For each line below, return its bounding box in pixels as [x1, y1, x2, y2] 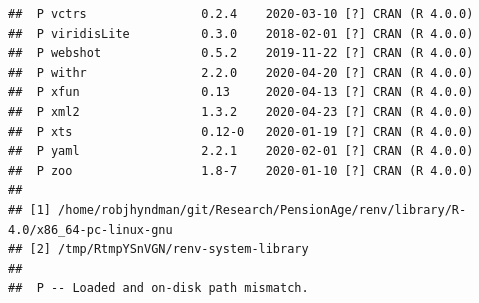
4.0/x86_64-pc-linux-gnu [8, 222, 173, 237]
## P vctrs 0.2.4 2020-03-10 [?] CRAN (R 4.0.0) [8, 7, 474, 21]
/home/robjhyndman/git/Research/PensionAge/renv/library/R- [58, 202, 467, 217]
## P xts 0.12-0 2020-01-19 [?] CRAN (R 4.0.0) [8, 124, 474, 139]
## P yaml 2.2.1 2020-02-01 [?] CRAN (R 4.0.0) [8, 144, 474, 159]
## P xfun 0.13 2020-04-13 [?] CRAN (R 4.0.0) [8, 85, 474, 100]
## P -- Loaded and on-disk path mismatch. [8, 281, 309, 296]
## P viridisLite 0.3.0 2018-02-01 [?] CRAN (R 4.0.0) [8, 26, 474, 41]
